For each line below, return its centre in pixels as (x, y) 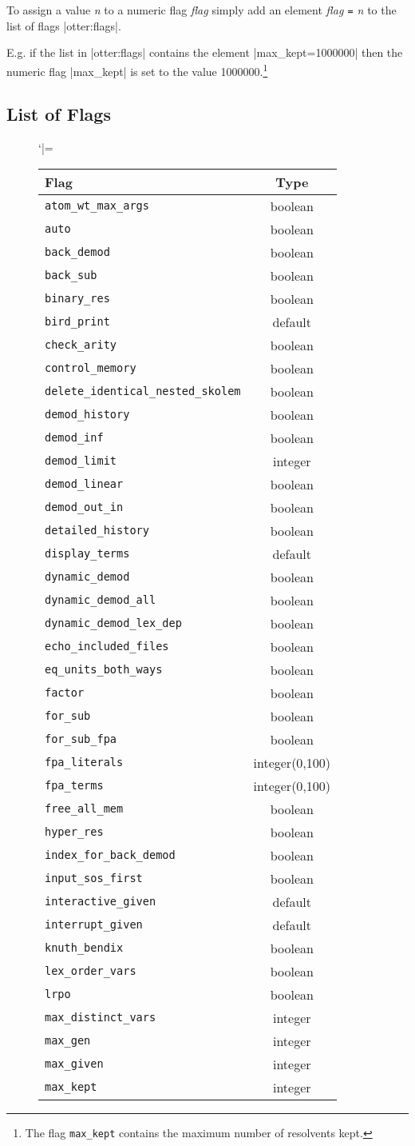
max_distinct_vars (101, 1018)
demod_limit (81, 461)
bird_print (77, 322)
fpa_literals (84, 763)
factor (65, 693)
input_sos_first (94, 878)
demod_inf (74, 438)
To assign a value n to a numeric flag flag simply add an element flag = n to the (202, 10)
